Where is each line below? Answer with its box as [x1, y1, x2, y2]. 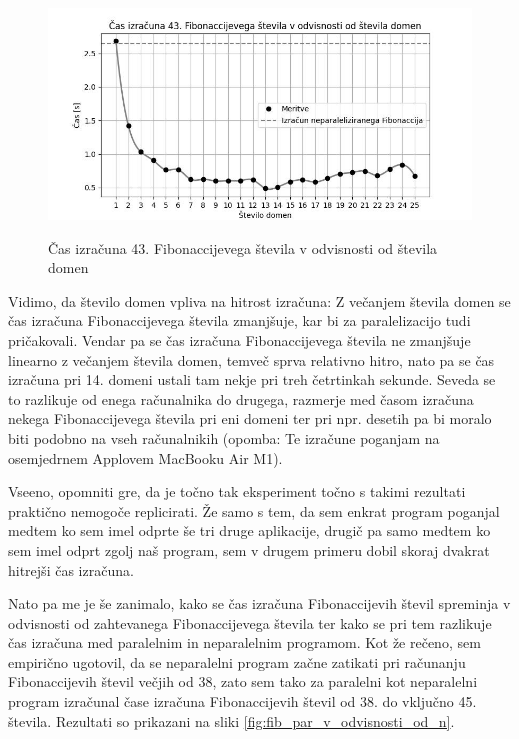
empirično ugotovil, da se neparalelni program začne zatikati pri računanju [8, 651, 466, 672]
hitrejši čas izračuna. [8, 559, 134, 580]
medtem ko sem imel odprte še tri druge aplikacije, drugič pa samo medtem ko [8, 520, 491, 541]
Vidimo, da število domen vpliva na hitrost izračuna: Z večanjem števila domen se [8, 290, 511, 311]
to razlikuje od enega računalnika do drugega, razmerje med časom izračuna [8, 388, 474, 409]
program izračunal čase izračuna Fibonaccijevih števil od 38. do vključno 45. [8, 691, 477, 712]
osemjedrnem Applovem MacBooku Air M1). [8, 447, 283, 468]
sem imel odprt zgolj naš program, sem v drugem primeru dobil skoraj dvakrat [8, 539, 490, 560]
